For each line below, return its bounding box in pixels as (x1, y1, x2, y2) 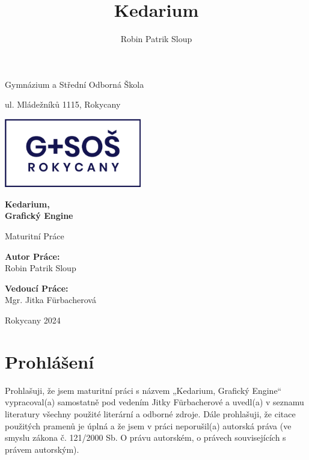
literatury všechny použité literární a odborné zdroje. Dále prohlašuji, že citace (5, 407, 296, 420)
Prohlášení (5, 349, 94, 373)
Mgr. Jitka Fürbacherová (5, 293, 96, 306)
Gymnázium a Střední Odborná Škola (5, 78, 144, 90)
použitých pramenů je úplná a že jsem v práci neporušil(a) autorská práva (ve (5, 419, 292, 432)
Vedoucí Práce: (5, 281, 69, 294)
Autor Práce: (5, 250, 60, 262)
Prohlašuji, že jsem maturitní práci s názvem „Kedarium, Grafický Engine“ (5, 384, 282, 396)
